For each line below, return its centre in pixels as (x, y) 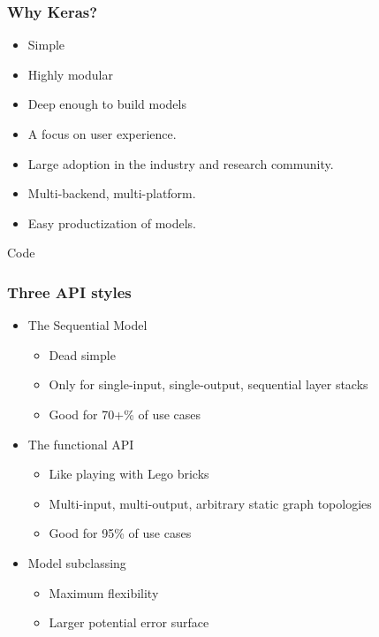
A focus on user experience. (102, 134)
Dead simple (82, 354)
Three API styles (69, 292)
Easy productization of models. (112, 223)
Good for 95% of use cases (120, 533)
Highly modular (70, 74)
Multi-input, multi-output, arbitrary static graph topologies (210, 503)
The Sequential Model (87, 325)
